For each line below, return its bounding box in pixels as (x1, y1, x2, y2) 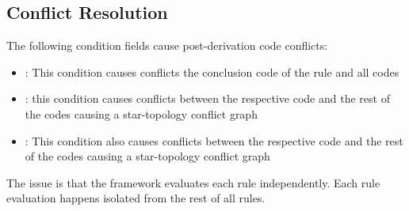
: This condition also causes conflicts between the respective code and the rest (25, 132, 403, 149)
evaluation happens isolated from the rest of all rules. (6, 190, 266, 206)
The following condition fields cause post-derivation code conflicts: (6, 37, 328, 54)
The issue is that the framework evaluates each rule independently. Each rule (6, 174, 380, 190)
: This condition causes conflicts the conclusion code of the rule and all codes (25, 63, 399, 80)
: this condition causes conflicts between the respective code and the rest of (25, 90, 390, 107)
